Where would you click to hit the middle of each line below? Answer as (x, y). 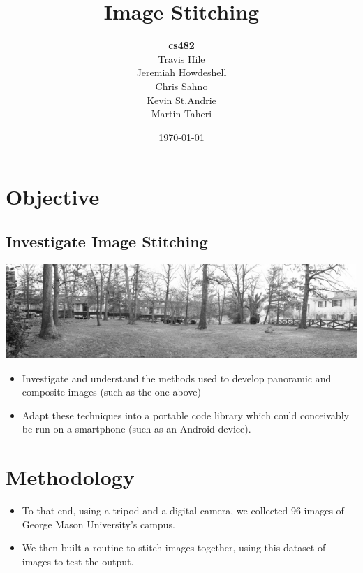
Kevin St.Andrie (181, 100)
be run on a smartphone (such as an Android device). (136, 429)
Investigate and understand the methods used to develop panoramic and (177, 378)
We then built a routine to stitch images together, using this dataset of (174, 547)
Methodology (70, 477)
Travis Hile (181, 58)
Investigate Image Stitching (107, 241)
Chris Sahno (181, 86)
